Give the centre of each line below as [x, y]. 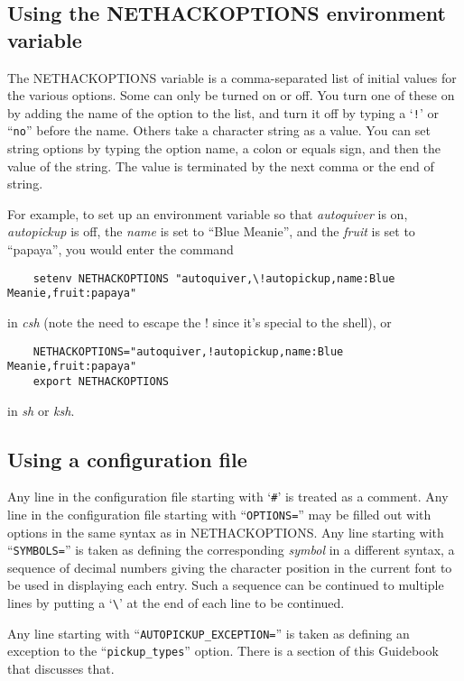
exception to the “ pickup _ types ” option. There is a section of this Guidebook [223, 651]
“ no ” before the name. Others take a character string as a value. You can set [219, 130]
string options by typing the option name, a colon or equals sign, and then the [224, 148]
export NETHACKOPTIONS [101, 381]
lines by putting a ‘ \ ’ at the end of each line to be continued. [176, 603]
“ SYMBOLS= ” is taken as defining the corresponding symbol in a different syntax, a [231, 550]
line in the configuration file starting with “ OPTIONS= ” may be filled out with [219, 514]
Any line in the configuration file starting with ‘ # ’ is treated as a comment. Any [228, 497]
